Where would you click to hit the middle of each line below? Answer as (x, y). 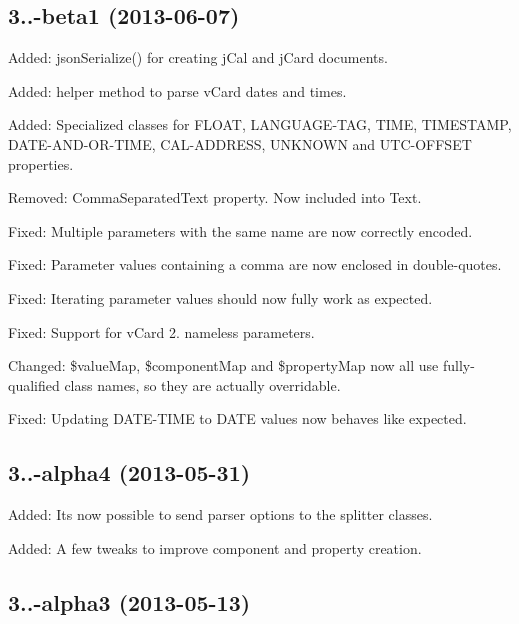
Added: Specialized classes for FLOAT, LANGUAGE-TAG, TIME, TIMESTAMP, (260, 124)
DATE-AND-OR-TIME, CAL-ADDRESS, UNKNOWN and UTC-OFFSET (240, 143)
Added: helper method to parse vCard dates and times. (177, 90)
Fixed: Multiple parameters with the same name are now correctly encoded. (240, 230)
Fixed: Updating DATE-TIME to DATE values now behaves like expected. (237, 418)
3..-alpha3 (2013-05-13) (129, 601)
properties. (41, 163)
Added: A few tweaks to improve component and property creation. (215, 547)
